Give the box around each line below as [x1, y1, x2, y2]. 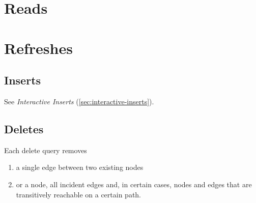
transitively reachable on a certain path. [16, 189, 141, 199]
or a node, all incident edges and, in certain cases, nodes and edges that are [16, 179, 252, 189]
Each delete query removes [4, 144, 87, 155]
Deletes [4, 121, 44, 136]
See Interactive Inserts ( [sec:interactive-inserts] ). [4, 96, 154, 106]
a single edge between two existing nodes [16, 162, 144, 172]
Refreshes [4, 37, 73, 58]
